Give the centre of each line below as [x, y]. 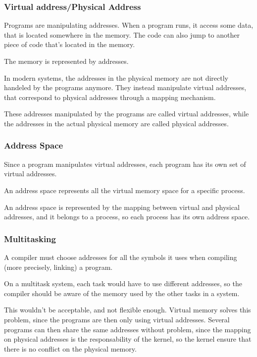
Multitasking [30, 238]
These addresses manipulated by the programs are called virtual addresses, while [127, 114]
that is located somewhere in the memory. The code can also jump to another [122, 34]
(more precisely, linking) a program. [58, 267]
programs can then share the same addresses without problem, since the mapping [128, 329]
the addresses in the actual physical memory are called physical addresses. [116, 123]
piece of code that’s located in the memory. [70, 44]
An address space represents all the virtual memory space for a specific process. [125, 190]
